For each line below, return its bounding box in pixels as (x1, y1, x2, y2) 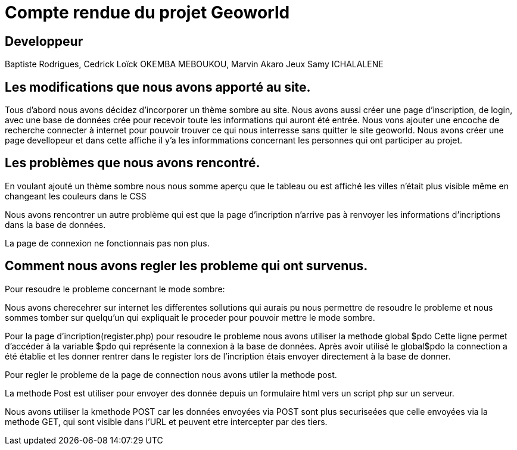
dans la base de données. (5, 219, 106, 230)
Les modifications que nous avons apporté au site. (5, 79, 311, 95)
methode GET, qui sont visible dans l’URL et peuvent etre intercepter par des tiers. (5, 416, 328, 427)
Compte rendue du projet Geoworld (5, 2, 290, 23)
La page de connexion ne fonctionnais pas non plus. (5, 237, 210, 248)
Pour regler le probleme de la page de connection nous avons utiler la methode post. (5, 369, 337, 380)
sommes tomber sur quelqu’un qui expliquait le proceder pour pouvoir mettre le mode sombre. (5, 312, 375, 323)
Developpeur (5, 33, 83, 49)
